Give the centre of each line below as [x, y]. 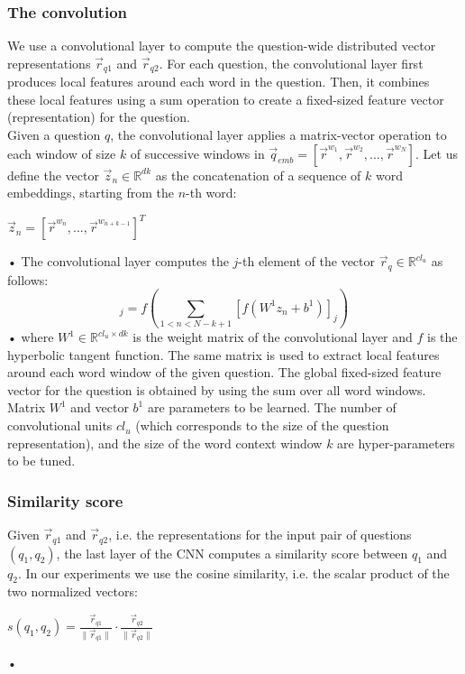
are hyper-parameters [396, 443]
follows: [28, 279]
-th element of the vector [307, 261]
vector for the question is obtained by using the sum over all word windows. [217, 389]
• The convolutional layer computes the [118, 261]
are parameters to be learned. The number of [272, 407]
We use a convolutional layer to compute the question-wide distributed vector [222, 46]
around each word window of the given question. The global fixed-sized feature [224, 372]
